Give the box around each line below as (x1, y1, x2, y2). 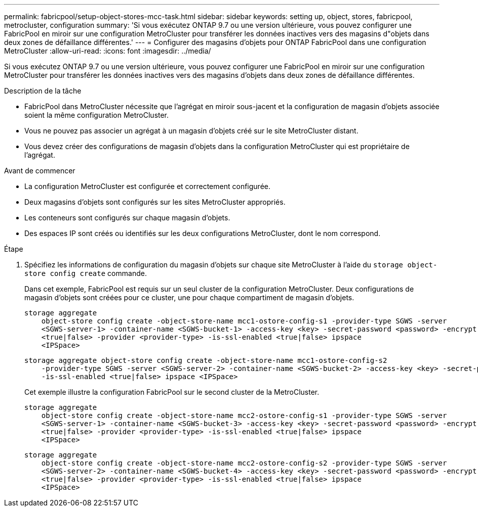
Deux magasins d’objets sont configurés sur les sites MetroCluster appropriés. (24, 198, 286, 206)
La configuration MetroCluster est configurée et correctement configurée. (24, 182, 270, 191)
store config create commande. (24, 269, 147, 277)
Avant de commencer (4, 166, 75, 175)
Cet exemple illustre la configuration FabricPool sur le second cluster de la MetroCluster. (24, 388, 320, 396)
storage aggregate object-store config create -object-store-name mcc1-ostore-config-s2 (24, 356, 387, 364)
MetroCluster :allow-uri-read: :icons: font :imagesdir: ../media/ (4, 47, 211, 55)
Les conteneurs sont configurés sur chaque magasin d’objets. (24, 213, 230, 222)
